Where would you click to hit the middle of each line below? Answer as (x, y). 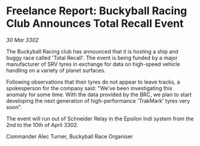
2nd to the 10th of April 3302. (42, 125)
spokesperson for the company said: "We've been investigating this (89, 88)
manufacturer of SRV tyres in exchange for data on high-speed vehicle (93, 64)
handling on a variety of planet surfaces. (56, 70)
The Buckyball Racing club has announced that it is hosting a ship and (93, 51)
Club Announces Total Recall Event (95, 23)
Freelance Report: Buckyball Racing (97, 11)
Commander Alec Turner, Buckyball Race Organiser (70, 136)
